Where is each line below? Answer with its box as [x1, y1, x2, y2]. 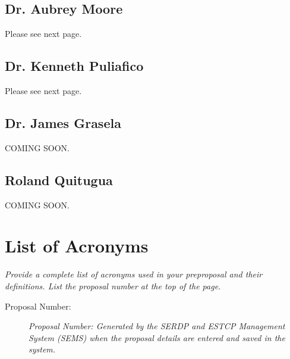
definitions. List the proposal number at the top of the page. [5, 279, 221, 292]
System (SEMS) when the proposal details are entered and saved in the [29, 331, 285, 344]
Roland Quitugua [5, 170, 113, 189]
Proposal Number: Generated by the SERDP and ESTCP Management [29, 320, 285, 332]
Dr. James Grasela [5, 113, 121, 132]
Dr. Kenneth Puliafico [5, 57, 144, 75]
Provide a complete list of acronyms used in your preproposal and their [5, 268, 263, 280]
